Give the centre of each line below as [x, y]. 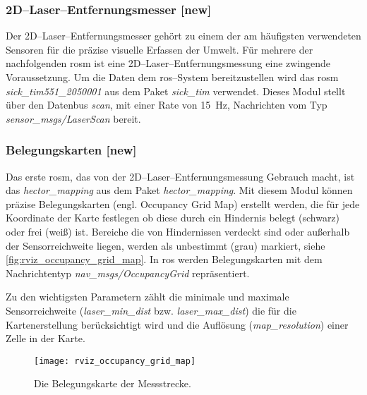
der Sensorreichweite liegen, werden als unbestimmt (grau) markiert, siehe [166, 245]
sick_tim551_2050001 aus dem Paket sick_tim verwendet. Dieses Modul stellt [176, 91]
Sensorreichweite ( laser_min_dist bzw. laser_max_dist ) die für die [151, 310]
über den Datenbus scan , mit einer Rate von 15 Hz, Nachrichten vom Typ [167, 105]
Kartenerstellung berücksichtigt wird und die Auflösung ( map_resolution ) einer [177, 324]
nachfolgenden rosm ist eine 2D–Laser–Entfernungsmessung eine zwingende [168, 63]
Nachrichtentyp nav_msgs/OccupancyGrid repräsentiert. [128, 273]
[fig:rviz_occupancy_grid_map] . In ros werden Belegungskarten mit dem [164, 259]
